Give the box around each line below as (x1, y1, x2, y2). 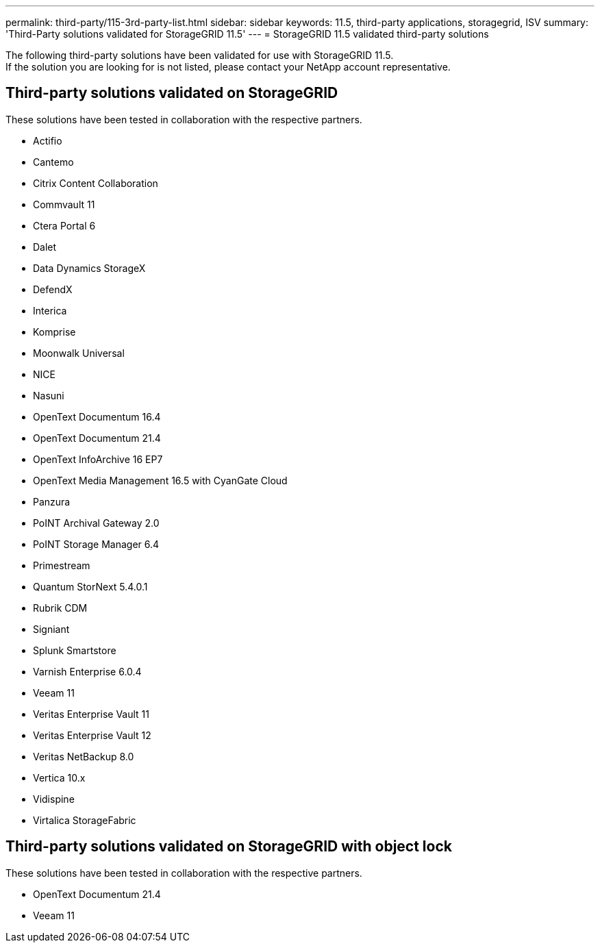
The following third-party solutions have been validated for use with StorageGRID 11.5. (5, 49, 394, 61)
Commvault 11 (33, 198, 95, 210)
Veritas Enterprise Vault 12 (33, 729, 151, 741)
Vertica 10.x (33, 771, 86, 784)
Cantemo (33, 155, 74, 168)
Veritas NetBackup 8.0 (33, 750, 134, 762)
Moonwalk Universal (33, 347, 125, 359)
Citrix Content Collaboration (33, 177, 158, 189)
